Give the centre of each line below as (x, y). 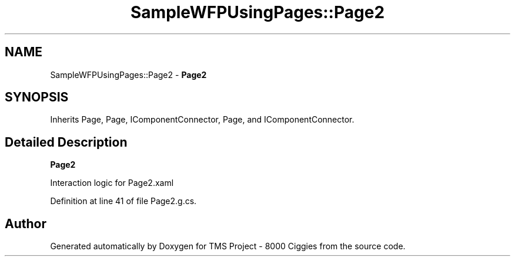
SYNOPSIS (37, 97)
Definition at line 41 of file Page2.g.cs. (123, 201)
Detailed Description (66, 142)
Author (26, 223)
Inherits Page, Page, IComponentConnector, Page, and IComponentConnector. (202, 120)
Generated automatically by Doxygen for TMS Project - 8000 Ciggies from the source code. (228, 246)
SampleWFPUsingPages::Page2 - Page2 (128, 74)
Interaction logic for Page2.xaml (112, 183)
